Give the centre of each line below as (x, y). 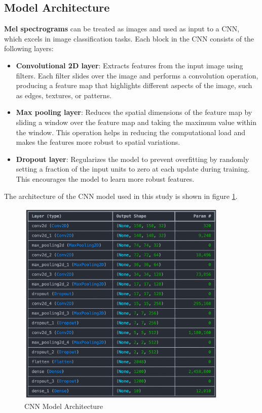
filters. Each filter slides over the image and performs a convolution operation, (137, 75)
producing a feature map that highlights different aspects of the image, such (134, 85)
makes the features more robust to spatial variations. (98, 142)
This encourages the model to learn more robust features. (105, 178)
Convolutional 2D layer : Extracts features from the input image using (129, 65)
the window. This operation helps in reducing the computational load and (130, 132)
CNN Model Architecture (64, 406)
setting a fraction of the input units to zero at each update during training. (133, 169)
